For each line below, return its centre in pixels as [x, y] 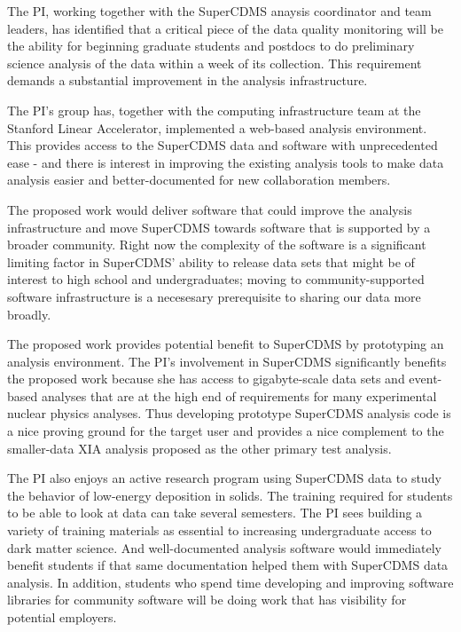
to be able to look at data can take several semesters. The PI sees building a [215, 513]
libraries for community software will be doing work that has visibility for [207, 600]
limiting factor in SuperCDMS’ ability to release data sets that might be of [211, 261]
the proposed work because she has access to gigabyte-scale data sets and [206, 379]
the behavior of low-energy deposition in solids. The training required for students [230, 495]
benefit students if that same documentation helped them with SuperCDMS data [228, 565]
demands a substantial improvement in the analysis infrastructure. [188, 80]
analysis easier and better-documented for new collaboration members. [199, 180]
